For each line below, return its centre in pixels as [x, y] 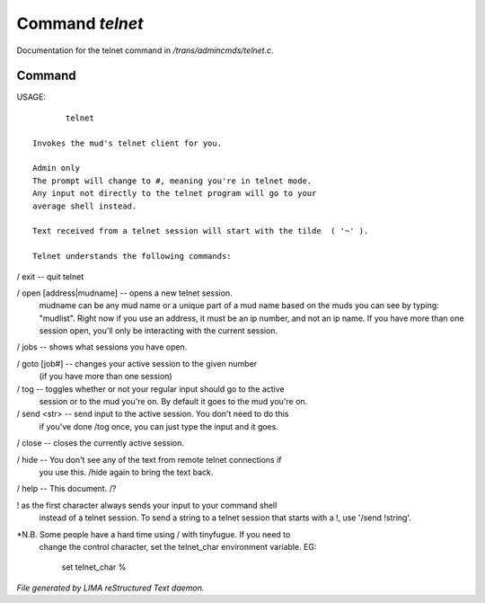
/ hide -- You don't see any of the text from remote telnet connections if [149, 459]
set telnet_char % [94, 567]
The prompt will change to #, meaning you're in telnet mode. [172, 181]
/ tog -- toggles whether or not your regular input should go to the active [150, 389]
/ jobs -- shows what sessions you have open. [102, 347]
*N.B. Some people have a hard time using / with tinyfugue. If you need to [154, 534]
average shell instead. [85, 206]
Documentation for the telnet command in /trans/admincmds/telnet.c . [145, 50]
